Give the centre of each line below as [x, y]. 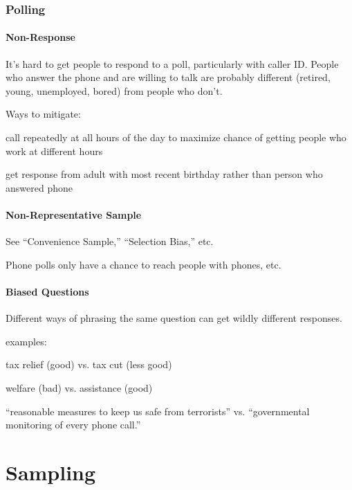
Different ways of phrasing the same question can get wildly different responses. [174, 318]
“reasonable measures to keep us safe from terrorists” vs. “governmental [158, 411]
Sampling [51, 472]
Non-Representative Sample [74, 214]
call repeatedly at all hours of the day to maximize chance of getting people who [176, 137]
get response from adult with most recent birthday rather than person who [164, 174]
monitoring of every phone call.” [73, 425]
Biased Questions [47, 291]
